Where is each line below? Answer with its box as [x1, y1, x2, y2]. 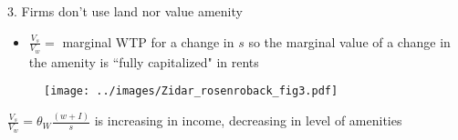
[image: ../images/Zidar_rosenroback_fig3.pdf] [44, 85, 338, 98]
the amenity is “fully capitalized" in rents [28, 52, 259, 71]
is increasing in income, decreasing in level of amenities [94, 111, 402, 130]
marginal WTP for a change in [62, 32, 234, 51]
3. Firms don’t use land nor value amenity [7, 2, 243, 20]
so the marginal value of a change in [248, 32, 451, 51]
